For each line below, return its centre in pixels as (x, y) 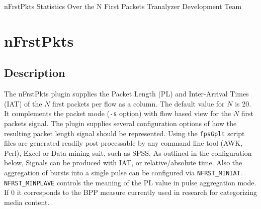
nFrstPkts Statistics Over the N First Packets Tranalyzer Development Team (123, 6)
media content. (27, 202)
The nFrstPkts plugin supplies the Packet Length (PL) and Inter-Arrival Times (126, 94)
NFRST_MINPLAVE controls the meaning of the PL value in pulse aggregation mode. (130, 182)
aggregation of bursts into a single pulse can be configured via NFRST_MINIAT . (123, 173)
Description (35, 73)
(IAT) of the (23, 103)
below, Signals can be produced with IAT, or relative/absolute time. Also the (123, 163)
